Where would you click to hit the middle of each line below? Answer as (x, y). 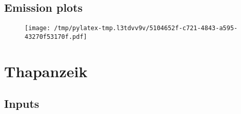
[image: (38, 28)
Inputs (22, 104)
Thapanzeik (46, 71)
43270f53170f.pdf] (56, 37)
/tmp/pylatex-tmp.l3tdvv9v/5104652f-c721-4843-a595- (146, 28)
